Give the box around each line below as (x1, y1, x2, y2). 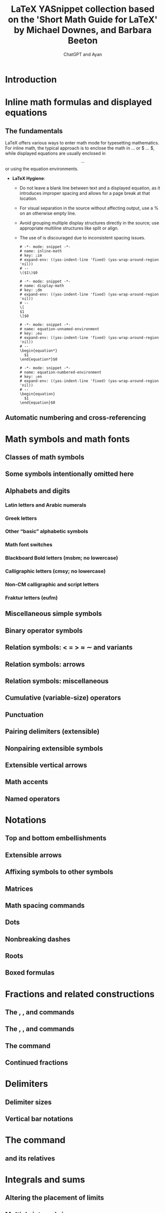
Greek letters (5, 514, 37, 521)
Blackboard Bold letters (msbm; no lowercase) (5, 555, 118, 561)
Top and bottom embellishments (5, 834, 107, 842)
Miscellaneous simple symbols (5, 609, 102, 618)
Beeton (67, 35, 98, 47)
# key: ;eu (19, 330, 42, 336)
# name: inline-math (19, 248, 62, 253)
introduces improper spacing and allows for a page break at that (19, 190, 150, 196)
